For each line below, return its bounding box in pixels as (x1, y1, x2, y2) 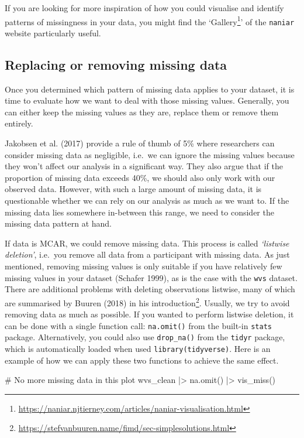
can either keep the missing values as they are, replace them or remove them (5, 105, 279, 118)
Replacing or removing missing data (5, 55, 227, 73)
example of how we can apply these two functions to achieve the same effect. (5, 354, 279, 366)
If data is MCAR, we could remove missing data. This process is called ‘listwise (5, 237, 289, 249)
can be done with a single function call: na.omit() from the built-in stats (5, 319, 272, 331)
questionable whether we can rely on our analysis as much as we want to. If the (5, 194, 289, 207)
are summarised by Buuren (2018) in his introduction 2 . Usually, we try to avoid (5, 295, 290, 309)
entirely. (5, 117, 33, 129)
